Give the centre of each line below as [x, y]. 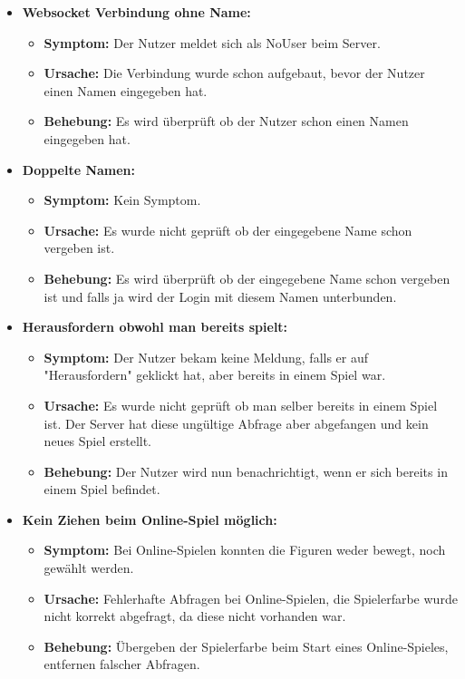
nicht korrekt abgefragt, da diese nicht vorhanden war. [195, 616]
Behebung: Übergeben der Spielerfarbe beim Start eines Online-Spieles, [246, 646]
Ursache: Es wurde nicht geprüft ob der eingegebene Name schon [228, 230]
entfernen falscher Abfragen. [122, 664]
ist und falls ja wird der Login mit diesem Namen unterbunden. [220, 296]
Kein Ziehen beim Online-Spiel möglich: [150, 519]
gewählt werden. [89, 568]
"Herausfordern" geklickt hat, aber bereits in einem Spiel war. [215, 375]
